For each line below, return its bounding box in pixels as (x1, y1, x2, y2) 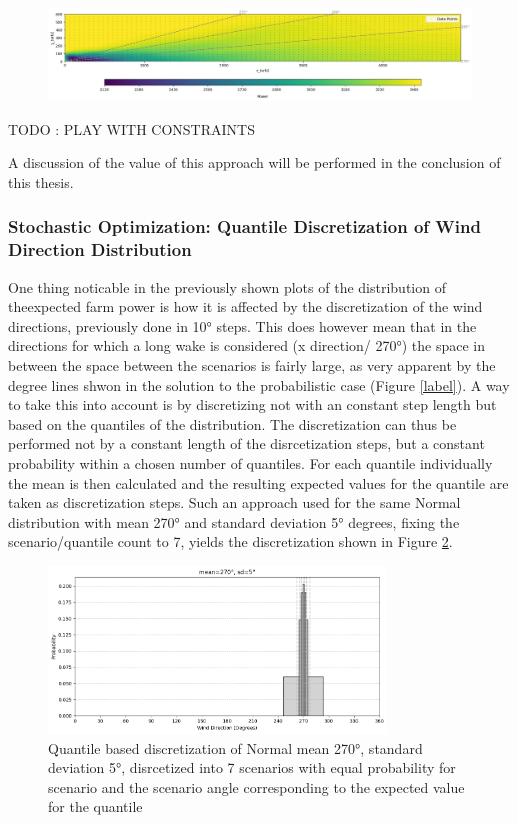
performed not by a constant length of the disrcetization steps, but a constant (8, 433, 485, 454)
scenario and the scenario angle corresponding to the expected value (48, 776, 465, 797)
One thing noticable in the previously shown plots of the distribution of (8, 276, 446, 297)
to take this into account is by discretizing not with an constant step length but (8, 394, 497, 415)
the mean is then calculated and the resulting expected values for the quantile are (8, 472, 509, 493)
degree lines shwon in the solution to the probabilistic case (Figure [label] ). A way (8, 374, 510, 395)
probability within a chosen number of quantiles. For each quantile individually (8, 453, 493, 474)
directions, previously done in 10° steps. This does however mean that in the (8, 315, 477, 336)
